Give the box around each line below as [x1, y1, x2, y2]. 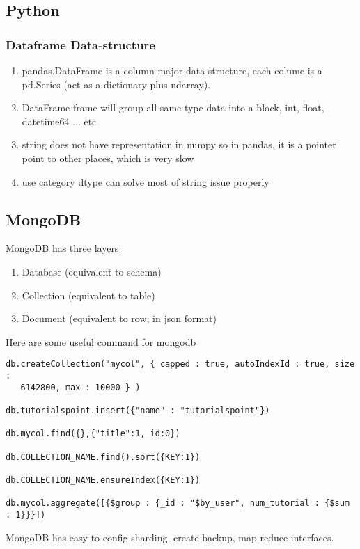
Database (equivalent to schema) [22, 264, 162, 278]
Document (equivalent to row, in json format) [22, 311, 217, 326]
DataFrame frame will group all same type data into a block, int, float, [22, 100, 324, 115]
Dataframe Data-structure [6, 35, 155, 53]
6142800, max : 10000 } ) [20, 382, 141, 392]
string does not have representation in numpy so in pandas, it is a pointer [22, 137, 336, 152]
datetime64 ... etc [22, 113, 97, 128]
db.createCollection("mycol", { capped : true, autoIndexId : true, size [6, 359, 355, 369]
